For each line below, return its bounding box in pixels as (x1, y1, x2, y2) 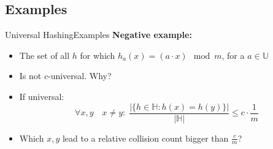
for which (80, 48, 115, 61)
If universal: (19, 90, 64, 102)
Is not (19, 69, 42, 82)
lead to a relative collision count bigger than (62, 131, 229, 144)
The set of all (19, 48, 70, 61)
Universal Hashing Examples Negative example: (5, 28, 192, 41)
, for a (221, 48, 245, 61)
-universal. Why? (47, 69, 112, 82)
